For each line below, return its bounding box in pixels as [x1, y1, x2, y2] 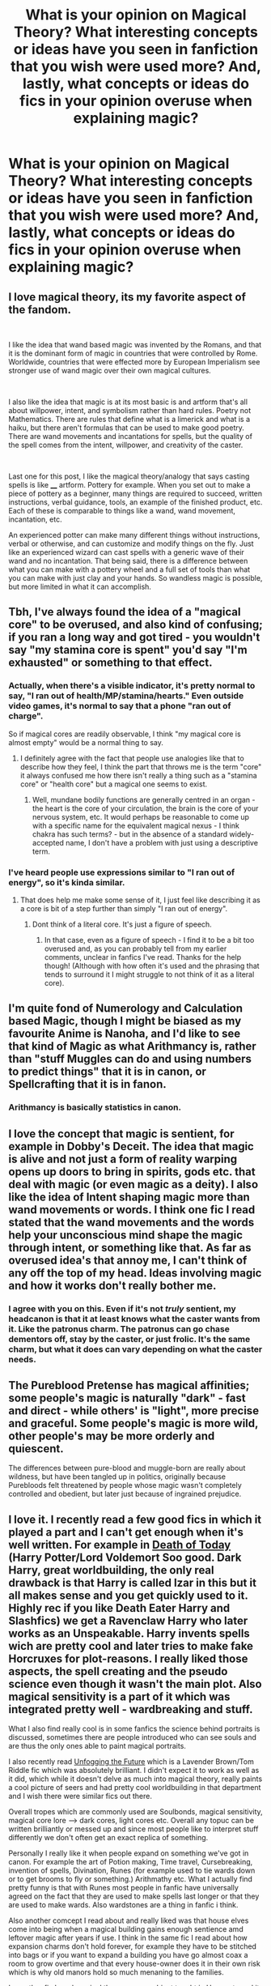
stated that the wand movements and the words [8, 1215, 255, 1229]
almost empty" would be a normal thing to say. [8, 737, 164, 747]
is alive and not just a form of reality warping [8, 1152, 238, 1166]
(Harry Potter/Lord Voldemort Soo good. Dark [8, 1550, 242, 1564]
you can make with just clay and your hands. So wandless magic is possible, [8, 573, 263, 582]
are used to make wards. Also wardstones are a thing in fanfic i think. [8, 1900, 239, 1910]
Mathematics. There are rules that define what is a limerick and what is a [8, 415, 251, 424]
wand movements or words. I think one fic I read [8, 1203, 256, 1217]
